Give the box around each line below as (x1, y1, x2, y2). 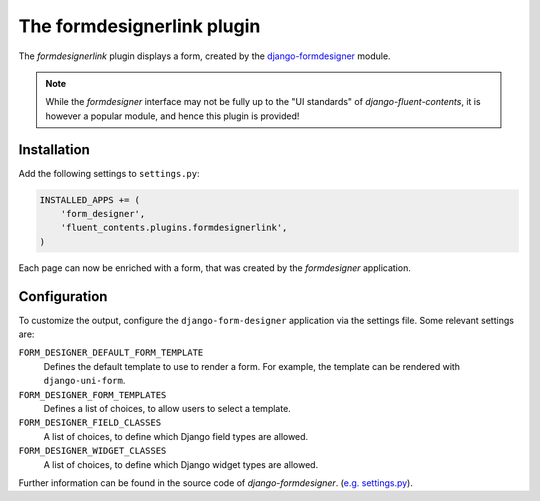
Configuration (18, 288, 108, 305)
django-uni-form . (43, 375, 126, 387)
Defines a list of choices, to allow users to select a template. (43, 403, 292, 415)
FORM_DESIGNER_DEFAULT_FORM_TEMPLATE (18, 347, 204, 359)
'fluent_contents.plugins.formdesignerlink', (60, 222, 288, 234)
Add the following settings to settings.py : (18, 167, 200, 179)
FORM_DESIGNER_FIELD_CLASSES (18, 417, 162, 429)
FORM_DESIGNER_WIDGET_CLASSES (18, 445, 167, 457)
